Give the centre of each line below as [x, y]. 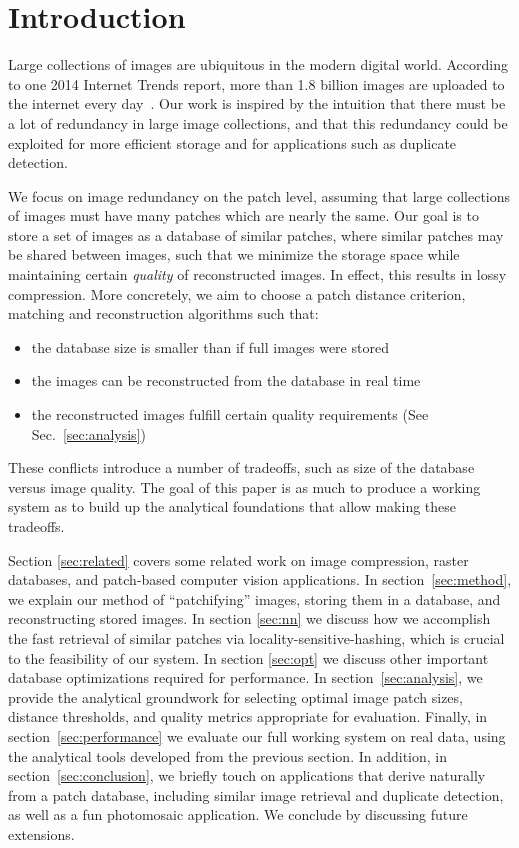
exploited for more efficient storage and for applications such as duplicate [232, 142]
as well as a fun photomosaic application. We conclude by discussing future [238, 814]
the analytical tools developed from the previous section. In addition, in [228, 755]
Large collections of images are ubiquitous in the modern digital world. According [258, 64]
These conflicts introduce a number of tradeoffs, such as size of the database [241, 467]
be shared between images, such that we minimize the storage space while [234, 254]
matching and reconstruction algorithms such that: [163, 313]
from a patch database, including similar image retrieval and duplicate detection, [256, 794]
